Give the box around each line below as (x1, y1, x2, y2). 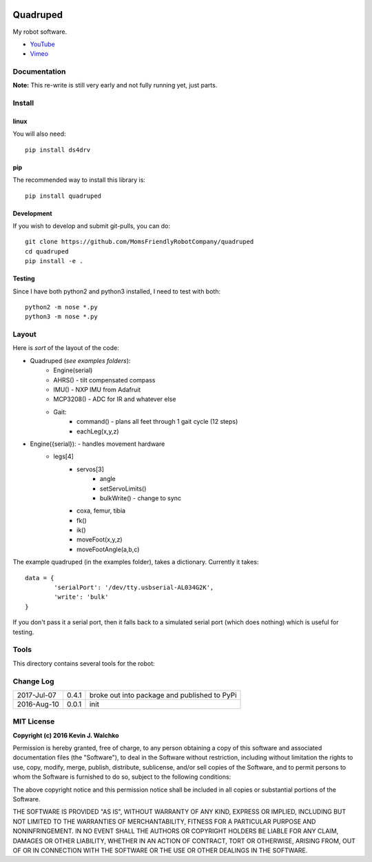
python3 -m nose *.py (25, 313, 98, 320)
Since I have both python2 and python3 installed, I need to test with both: (12, 287, 220, 296)
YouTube (30, 40, 55, 48)
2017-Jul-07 (17, 690, 56, 699)
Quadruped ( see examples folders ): (30, 356, 131, 365)
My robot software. (12, 28, 68, 36)
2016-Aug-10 (17, 699, 60, 709)
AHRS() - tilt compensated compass (53, 376, 156, 384)
